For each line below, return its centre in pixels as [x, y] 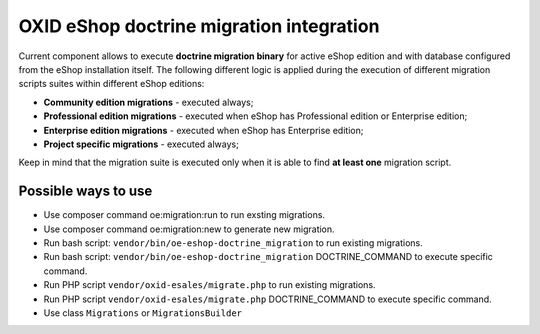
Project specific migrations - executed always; [141, 144]
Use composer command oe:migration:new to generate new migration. [189, 229]
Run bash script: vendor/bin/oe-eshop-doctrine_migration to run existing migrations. [233, 242]
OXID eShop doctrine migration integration [199, 26]
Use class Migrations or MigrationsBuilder [143, 312]
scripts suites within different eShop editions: [111, 84]
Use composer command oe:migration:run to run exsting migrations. [184, 215]
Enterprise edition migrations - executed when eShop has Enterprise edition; [203, 130]
